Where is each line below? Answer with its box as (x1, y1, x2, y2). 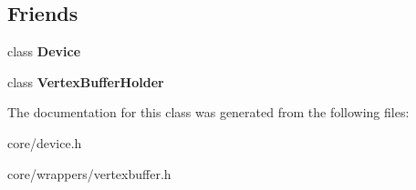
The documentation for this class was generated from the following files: (7, 103, 410, 122)
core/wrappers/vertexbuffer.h (7, 164, 172, 183)
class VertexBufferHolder (7, 72, 164, 91)
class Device (7, 42, 81, 61)
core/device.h (7, 133, 82, 152)
